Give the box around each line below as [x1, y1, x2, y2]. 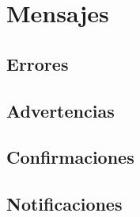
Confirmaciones [6, 145, 134, 169]
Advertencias [6, 98, 115, 122]
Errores [6, 51, 69, 76]
